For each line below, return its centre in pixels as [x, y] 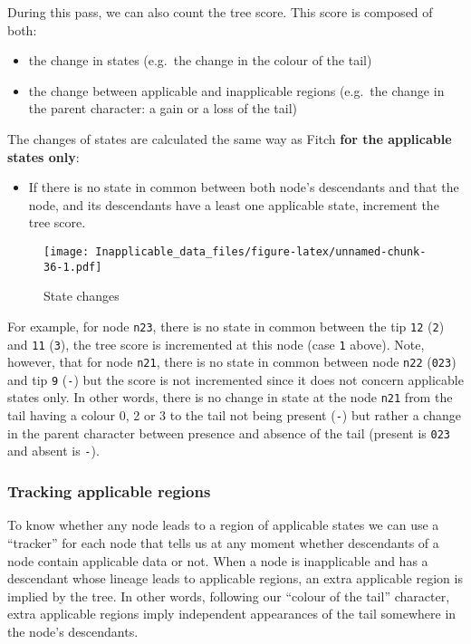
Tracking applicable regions [109, 491]
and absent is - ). [53, 451]
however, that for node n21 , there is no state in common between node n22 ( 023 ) [232, 362]
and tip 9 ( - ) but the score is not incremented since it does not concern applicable [235, 379]
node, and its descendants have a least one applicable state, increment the [234, 204]
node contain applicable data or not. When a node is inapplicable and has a [218, 560]
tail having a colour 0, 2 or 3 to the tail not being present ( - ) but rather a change [234, 415]
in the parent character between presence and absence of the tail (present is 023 [229, 433]
